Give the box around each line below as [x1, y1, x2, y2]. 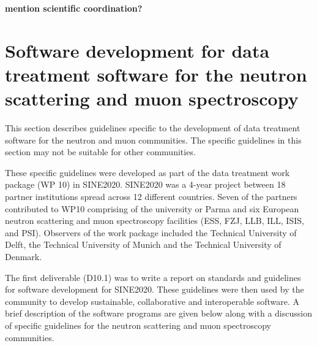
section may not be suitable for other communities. [5, 145, 196, 158]
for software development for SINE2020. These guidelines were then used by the [5, 283, 304, 296]
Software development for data [5, 37, 270, 63]
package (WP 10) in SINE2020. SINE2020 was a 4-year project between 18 [5, 178, 286, 191]
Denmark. [5, 250, 42, 263]
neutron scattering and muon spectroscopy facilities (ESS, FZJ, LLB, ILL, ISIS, [5, 214, 304, 227]
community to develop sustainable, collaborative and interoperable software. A [5, 294, 300, 307]
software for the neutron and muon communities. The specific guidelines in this [5, 133, 302, 146]
